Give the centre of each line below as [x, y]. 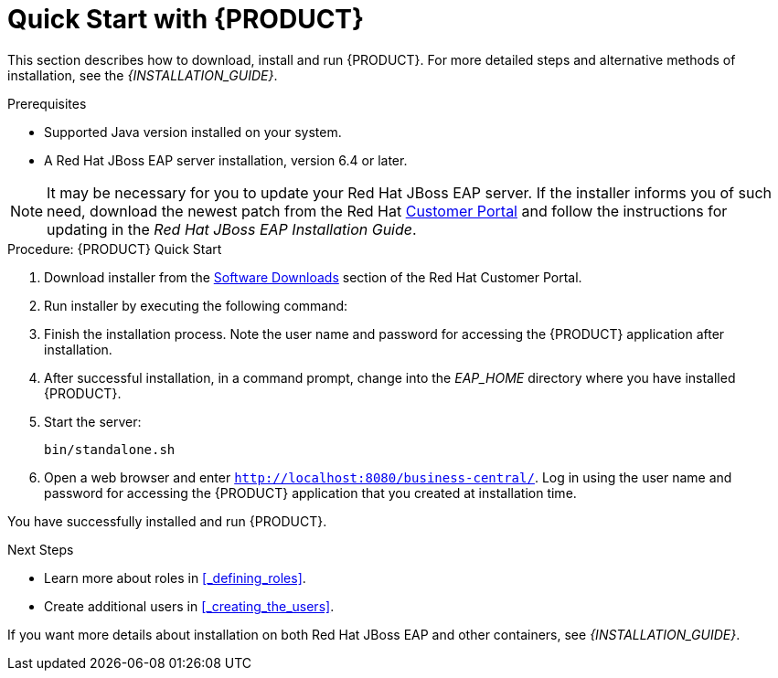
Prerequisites [47, 103]
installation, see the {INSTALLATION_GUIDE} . [143, 75]
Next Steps [41, 549]
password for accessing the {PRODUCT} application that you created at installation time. [310, 493]
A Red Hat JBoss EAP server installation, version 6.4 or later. [226, 160]
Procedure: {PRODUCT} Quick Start [115, 249]
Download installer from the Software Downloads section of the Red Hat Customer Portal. [313, 277]
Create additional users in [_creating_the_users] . [189, 606]
